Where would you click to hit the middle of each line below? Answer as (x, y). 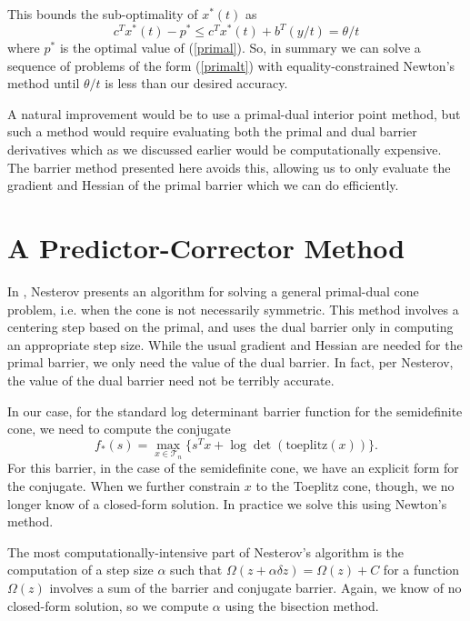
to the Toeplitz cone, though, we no (355, 486)
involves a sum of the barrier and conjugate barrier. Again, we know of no (255, 587)
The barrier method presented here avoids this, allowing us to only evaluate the (229, 167)
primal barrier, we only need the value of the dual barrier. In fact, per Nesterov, (230, 362)
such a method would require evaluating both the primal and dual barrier (212, 131)
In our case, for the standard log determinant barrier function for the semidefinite (235, 411)
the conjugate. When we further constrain (124, 486)
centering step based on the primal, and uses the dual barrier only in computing (230, 327)
